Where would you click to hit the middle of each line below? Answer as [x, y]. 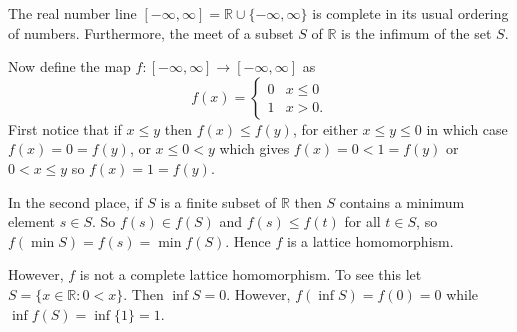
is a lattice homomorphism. [370, 240]
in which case [467, 128]
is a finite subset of [218, 201]
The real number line [72, 13]
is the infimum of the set [416, 32]
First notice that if [65, 128]
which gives [254, 148]
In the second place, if [75, 201]
